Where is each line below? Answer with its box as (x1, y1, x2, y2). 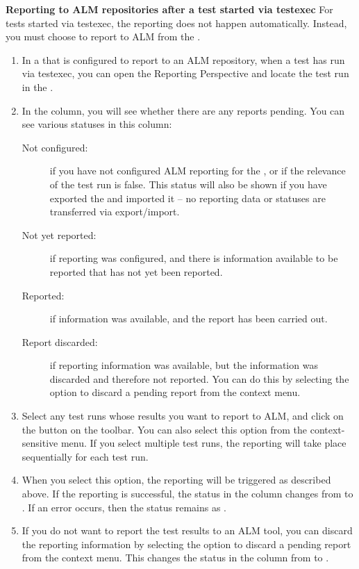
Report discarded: (22, 334, 98, 349)
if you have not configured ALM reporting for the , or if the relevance (49, 163, 346, 178)
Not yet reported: (22, 227, 97, 242)
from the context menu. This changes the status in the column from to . (22, 550, 329, 565)
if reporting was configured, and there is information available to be (49, 251, 338, 265)
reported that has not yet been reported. (49, 264, 223, 279)
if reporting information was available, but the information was (49, 358, 318, 372)
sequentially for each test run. (22, 449, 149, 463)
